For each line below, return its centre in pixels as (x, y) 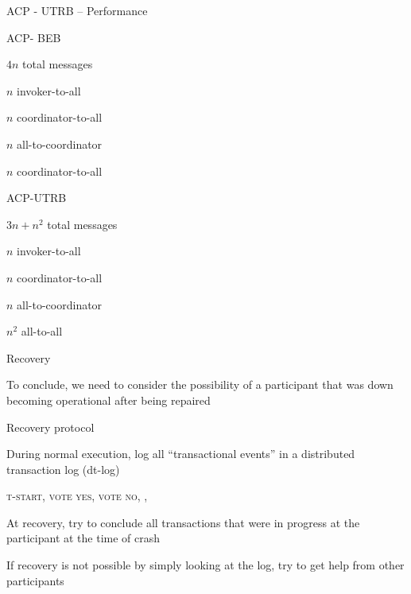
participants (35, 580)
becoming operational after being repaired (109, 400)
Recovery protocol (50, 427)
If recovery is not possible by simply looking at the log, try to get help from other (205, 565)
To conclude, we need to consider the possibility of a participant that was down (200, 384)
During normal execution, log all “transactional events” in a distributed (181, 454)
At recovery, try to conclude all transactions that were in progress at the (183, 522)
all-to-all (42, 331)
